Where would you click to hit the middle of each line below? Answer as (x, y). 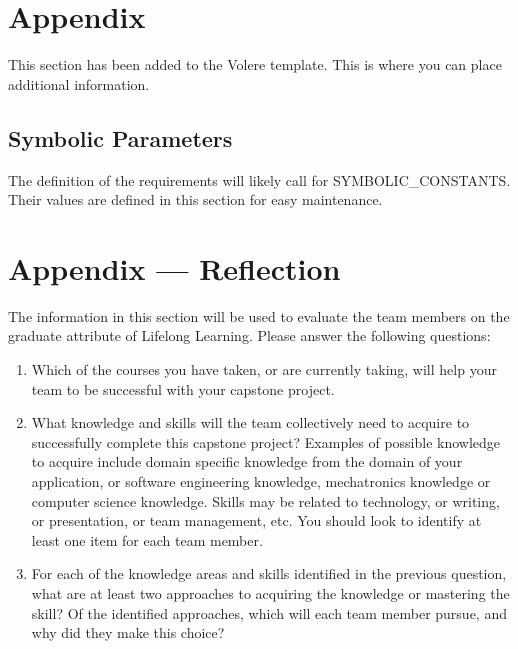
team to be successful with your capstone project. (183, 388)
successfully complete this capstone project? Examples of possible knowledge (266, 441)
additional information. (79, 83)
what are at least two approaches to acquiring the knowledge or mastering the (270, 592)
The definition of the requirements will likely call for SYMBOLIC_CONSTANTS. (259, 179)
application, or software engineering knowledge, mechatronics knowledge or (261, 480)
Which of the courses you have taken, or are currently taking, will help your (264, 369)
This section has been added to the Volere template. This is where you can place (255, 64)
